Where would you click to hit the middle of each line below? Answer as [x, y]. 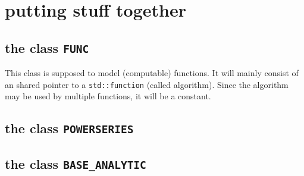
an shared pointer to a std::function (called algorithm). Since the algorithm [147, 84]
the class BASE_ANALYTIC [76, 163]
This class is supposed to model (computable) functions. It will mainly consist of [152, 73]
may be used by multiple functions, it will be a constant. [108, 96]
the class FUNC [47, 47]
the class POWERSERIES [69, 128]
